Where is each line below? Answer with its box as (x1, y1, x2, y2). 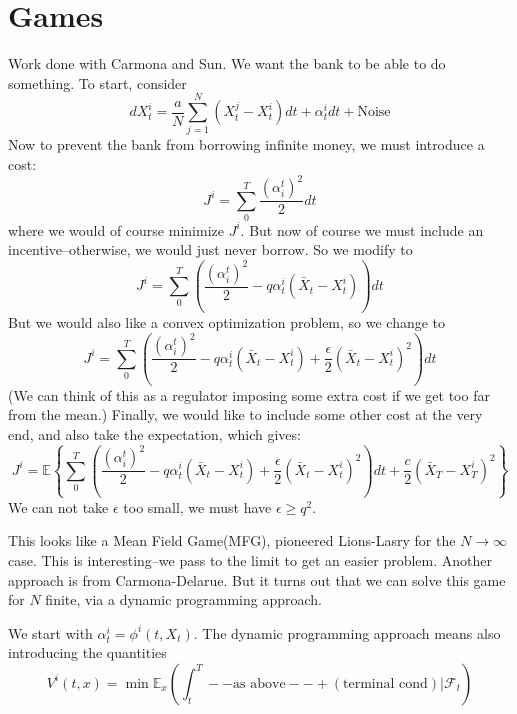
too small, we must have (123, 496, 272, 517)
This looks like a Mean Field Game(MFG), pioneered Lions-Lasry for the (8, 530, 456, 551)
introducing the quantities (8, 642, 167, 663)
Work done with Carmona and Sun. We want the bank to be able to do (8, 53, 446, 74)
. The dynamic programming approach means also (193, 622, 501, 643)
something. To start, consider (8, 72, 187, 93)
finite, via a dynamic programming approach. (45, 589, 323, 610)
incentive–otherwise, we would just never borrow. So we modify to (8, 239, 413, 260)
